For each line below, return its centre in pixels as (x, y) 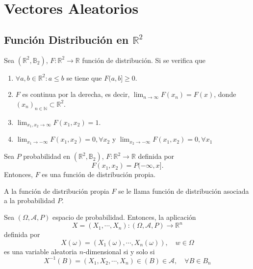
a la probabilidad (30, 200)
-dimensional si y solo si (119, 251)
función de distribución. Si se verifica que (144, 60)
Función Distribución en (66, 39)
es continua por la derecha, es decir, (76, 94)
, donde (225, 94)
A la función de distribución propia (57, 191)
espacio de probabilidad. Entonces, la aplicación (124, 217)
